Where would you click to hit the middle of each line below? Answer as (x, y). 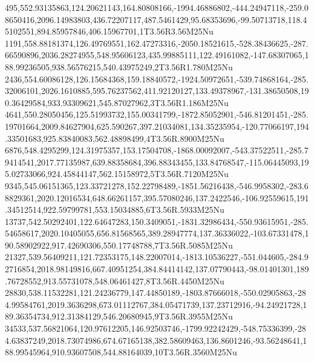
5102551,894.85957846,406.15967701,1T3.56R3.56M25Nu (109, 31)
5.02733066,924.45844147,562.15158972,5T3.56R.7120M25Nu (117, 174)
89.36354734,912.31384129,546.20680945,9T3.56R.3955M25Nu (119, 316)
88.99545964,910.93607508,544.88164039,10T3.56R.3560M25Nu (121, 352)
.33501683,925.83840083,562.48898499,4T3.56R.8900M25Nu (115, 138)
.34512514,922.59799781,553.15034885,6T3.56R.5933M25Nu (115, 209)
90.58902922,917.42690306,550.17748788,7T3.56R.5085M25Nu (119, 245)
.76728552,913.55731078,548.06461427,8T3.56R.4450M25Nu (115, 280)
